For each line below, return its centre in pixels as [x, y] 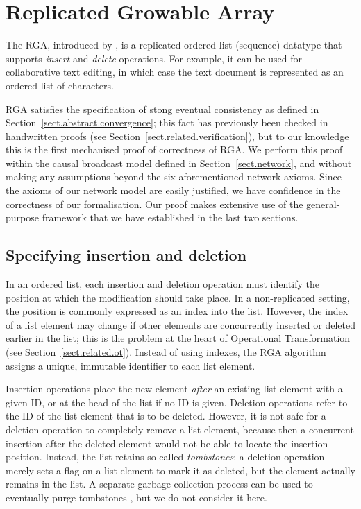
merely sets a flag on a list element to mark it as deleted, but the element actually [180, 470]
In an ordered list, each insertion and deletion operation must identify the [162, 284]
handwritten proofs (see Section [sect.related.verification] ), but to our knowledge [177, 136]
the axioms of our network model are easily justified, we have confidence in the [173, 190]
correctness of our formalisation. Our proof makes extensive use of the [154, 204]
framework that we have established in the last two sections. [170, 217]
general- [323, 204]
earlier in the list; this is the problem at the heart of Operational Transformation [178, 338]
